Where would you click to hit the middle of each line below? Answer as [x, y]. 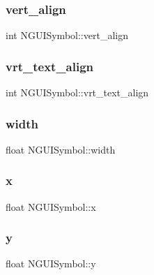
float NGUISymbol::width [61, 149]
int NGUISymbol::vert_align [67, 35]
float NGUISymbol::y [51, 263]
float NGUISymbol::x [51, 206]
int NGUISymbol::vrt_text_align [77, 92]
